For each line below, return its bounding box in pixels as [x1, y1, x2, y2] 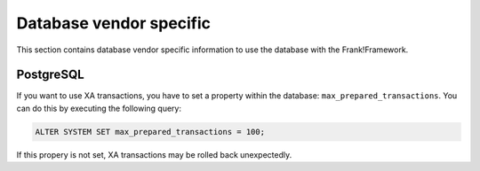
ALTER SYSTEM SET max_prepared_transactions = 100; [35, 127, 266, 136]
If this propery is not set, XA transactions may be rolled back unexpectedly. [16, 149, 292, 159]
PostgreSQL [16, 67, 84, 82]
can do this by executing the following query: [16, 103, 182, 113]
